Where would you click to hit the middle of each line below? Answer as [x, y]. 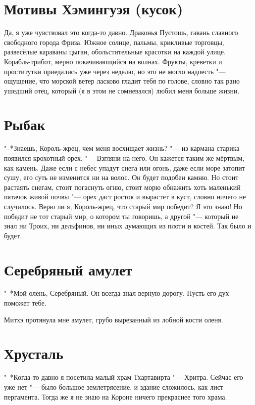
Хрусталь [34, 353]
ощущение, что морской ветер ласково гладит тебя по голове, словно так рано [122, 81]
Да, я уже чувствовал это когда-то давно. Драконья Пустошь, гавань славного [121, 32]
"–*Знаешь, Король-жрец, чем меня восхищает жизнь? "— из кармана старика [122, 148]
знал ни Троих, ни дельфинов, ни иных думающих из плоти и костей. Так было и [128, 226]
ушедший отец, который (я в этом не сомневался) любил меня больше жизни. [122, 90]
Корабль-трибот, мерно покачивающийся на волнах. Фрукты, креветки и [113, 61]
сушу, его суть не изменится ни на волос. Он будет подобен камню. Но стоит [121, 177]
